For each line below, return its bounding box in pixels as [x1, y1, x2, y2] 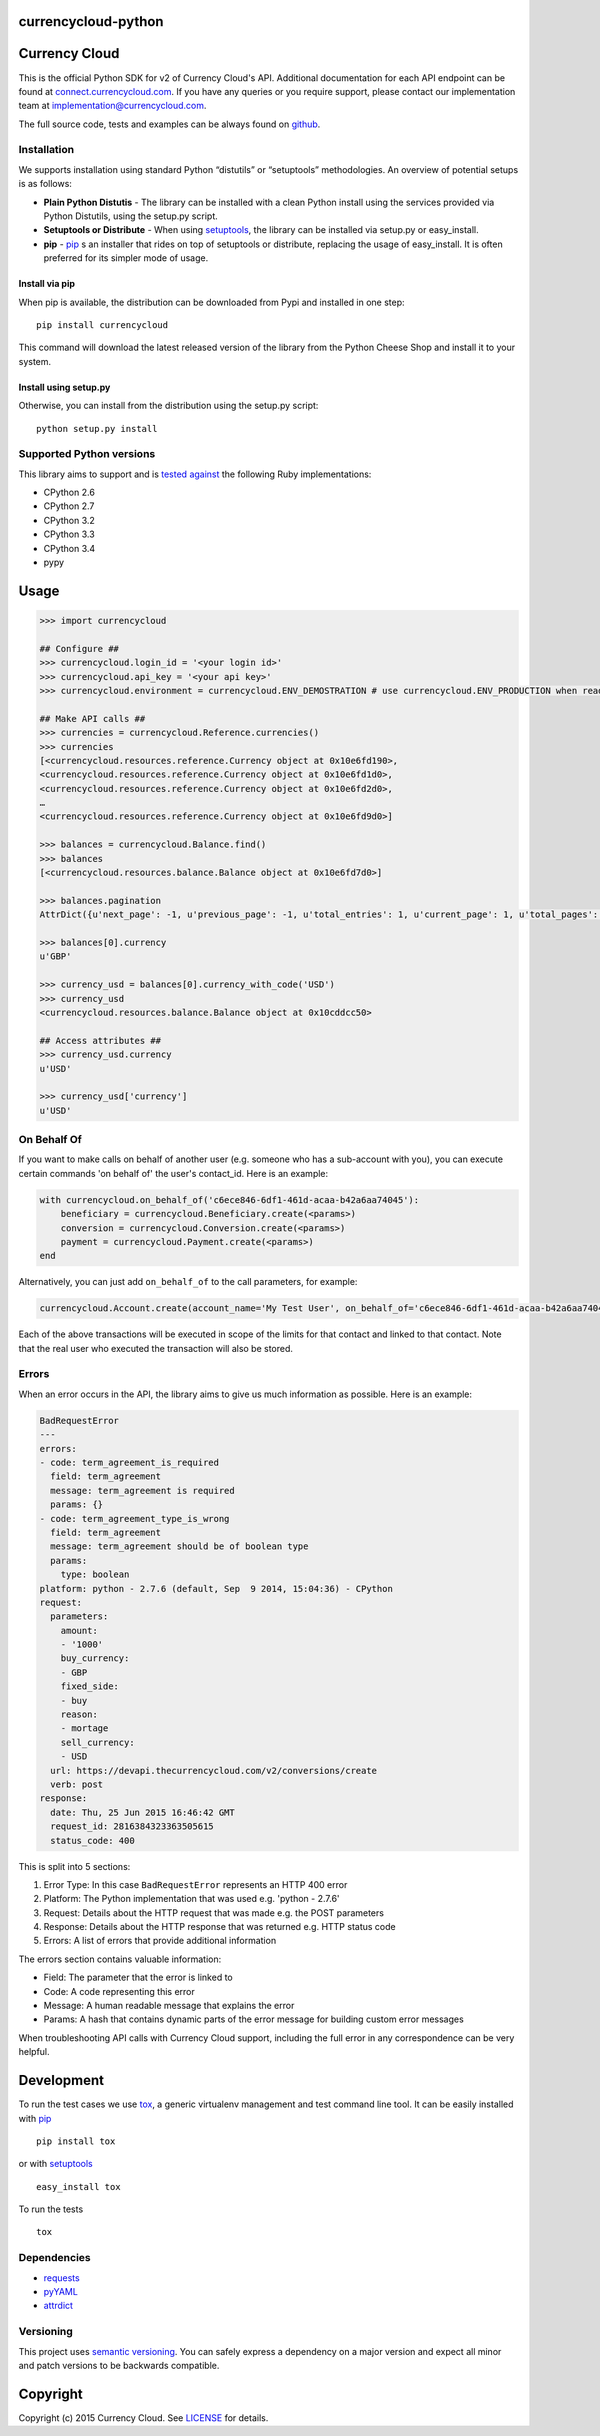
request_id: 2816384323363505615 [50, 1821, 214, 1832]
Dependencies [18, 2251, 92, 2265]
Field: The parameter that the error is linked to [43, 1971, 234, 1984]
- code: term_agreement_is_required [39, 1457, 220, 1468]
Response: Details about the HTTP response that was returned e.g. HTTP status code [43, 1921, 396, 1933]
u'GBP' [39, 951, 72, 962]
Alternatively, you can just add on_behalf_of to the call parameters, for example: [18, 1276, 358, 1288]
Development [18, 2072, 105, 2089]
